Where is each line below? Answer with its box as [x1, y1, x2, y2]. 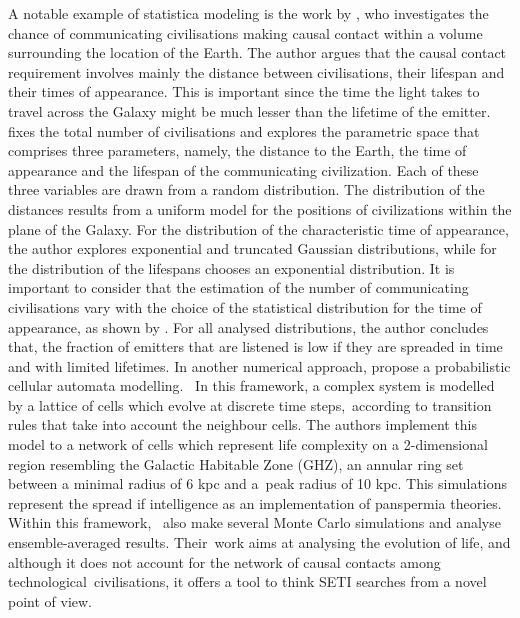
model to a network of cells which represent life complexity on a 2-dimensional [8, 434, 488, 455]
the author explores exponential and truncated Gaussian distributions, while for [8, 238, 497, 259]
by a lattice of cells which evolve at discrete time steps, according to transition [8, 394, 492, 415]
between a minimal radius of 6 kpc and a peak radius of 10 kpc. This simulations [8, 473, 508, 494]
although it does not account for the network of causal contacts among [8, 551, 441, 572]
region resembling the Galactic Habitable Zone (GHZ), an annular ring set [8, 453, 464, 474]
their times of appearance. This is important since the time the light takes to [8, 81, 480, 102]
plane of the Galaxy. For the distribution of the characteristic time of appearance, [8, 218, 509, 239]
